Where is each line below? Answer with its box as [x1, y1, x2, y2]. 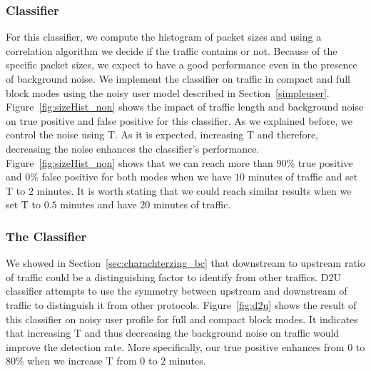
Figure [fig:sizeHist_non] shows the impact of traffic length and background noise [6, 99, 364, 114]
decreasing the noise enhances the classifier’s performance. [6, 141, 260, 156]
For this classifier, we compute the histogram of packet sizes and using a [6, 29, 322, 44]
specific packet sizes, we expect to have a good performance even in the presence [6, 57, 357, 72]
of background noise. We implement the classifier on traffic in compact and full [6, 71, 350, 86]
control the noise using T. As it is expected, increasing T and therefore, [6, 127, 319, 142]
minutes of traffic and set [248, 169, 358, 184]
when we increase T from [27, 353, 137, 368]
